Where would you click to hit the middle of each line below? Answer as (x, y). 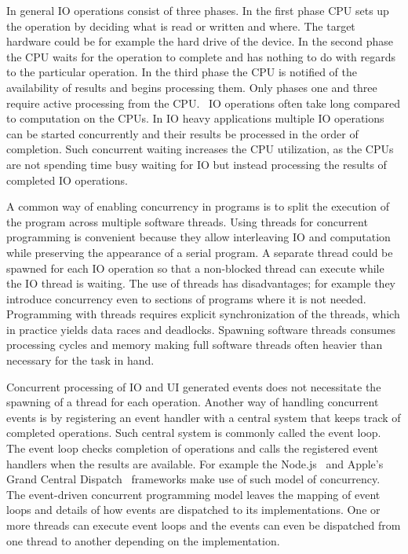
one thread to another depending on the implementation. (143, 540)
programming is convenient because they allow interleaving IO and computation (199, 237)
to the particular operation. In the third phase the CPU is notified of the (182, 72)
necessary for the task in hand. (80, 360)
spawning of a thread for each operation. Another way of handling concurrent (193, 402)
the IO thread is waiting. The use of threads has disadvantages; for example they (201, 283)
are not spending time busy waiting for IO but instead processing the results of (197, 164)
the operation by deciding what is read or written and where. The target (181, 26)
